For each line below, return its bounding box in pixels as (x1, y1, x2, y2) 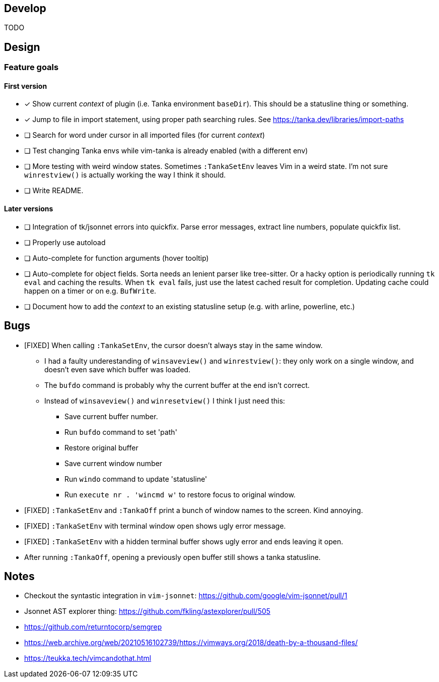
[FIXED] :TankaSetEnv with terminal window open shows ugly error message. (24, 521, 286, 530)
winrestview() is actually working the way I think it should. (24, 170, 226, 180)
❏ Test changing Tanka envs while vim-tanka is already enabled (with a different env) (24, 146, 308, 155)
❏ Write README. (24, 186, 84, 195)
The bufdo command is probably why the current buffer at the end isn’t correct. (44, 380, 310, 389)
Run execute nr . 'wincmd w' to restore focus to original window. (64, 490, 296, 499)
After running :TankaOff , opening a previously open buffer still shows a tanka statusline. (24, 552, 321, 561)
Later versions (4, 204, 53, 213)
